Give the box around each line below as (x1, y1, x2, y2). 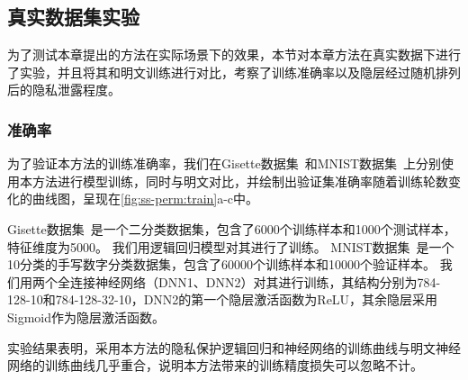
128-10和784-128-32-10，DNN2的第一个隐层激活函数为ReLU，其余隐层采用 (7, 290, 438, 309)
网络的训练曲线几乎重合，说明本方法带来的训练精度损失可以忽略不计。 (7, 356, 423, 375)
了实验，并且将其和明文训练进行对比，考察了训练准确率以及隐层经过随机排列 (7, 62, 461, 81)
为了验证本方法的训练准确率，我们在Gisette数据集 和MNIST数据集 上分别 (7, 154, 442, 173)
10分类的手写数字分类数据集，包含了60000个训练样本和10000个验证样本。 (7, 255, 436, 274)
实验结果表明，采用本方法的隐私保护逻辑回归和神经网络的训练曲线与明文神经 (7, 338, 461, 357)
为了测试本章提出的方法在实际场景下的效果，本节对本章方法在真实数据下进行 (7, 45, 461, 64)
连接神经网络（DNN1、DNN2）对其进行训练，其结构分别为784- (69, 272, 441, 291)
